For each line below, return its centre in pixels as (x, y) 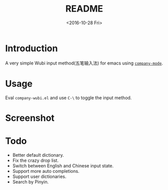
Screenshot (30, 118)
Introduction (32, 48)
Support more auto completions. (46, 171)
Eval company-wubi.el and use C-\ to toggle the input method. (68, 98)
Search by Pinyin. (31, 181)
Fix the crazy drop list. (35, 160)
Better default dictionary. (38, 155)
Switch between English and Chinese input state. (63, 166)
